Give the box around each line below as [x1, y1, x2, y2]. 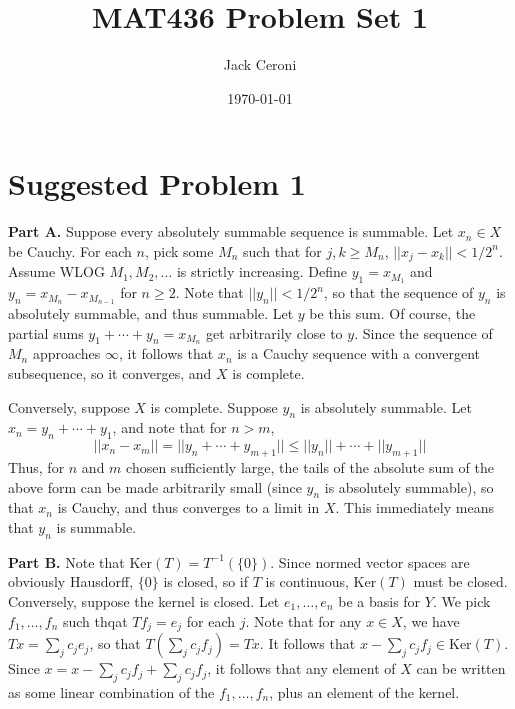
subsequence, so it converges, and [8, 363, 212, 384]
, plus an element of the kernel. [269, 681, 460, 702]
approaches [32, 343, 101, 364]
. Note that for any [245, 610, 362, 631]
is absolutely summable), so [324, 476, 494, 497]
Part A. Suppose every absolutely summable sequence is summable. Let [8, 221, 454, 242]
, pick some [144, 240, 214, 261]
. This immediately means [335, 497, 494, 518]
